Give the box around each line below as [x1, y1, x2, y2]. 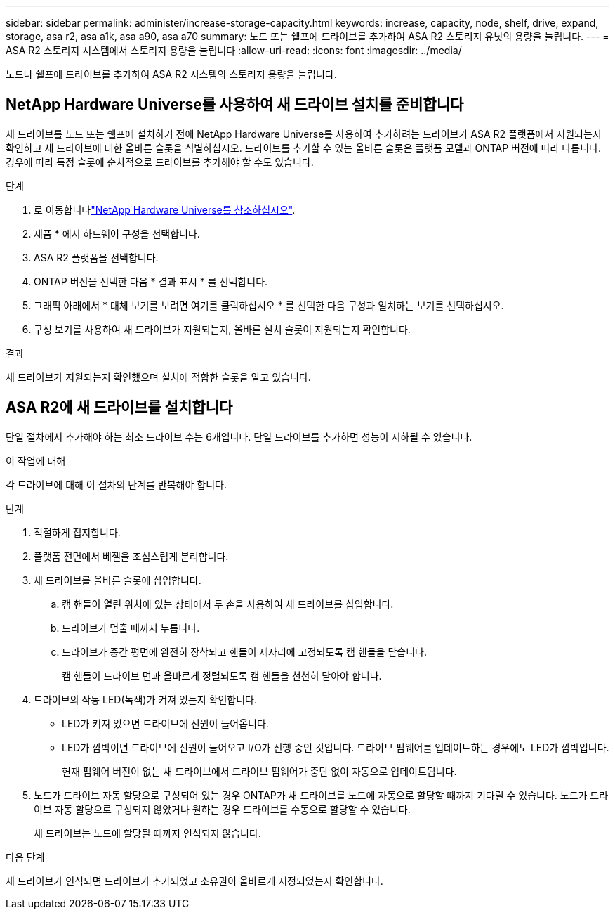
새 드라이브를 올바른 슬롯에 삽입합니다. [34, 573, 201, 586]
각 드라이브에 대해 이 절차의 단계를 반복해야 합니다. [6, 478, 227, 491]
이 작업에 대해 [6, 454, 66, 467]
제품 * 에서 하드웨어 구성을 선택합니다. [34, 227, 200, 240]
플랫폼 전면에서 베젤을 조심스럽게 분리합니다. [34, 550, 229, 562]
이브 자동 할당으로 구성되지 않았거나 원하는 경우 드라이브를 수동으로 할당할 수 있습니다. [34, 803, 411, 815]
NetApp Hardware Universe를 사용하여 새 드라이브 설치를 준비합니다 [6, 96, 464, 114]
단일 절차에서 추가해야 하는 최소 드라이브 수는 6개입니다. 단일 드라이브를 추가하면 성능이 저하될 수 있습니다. [6, 430, 472, 443]
